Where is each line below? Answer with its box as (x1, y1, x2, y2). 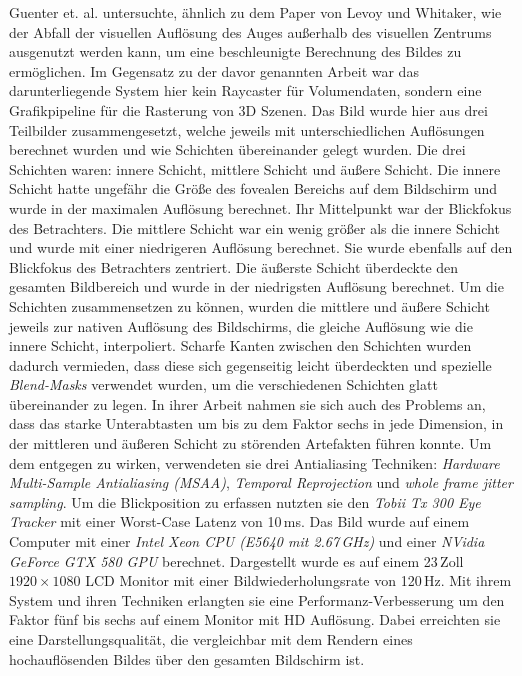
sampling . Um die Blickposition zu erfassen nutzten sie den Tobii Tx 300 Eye (9, 491, 481, 512)
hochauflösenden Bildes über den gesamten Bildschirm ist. (9, 648, 365, 669)
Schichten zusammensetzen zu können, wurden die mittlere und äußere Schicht (9, 295, 490, 316)
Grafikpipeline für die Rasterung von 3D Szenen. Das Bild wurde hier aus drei (9, 99, 488, 120)
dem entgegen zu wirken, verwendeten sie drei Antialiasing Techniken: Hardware (9, 452, 500, 473)
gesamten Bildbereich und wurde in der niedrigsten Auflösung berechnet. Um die (9, 276, 504, 297)
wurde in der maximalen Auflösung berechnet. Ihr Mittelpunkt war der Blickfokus (9, 197, 512, 218)
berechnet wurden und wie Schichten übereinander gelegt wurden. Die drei (9, 139, 466, 160)
